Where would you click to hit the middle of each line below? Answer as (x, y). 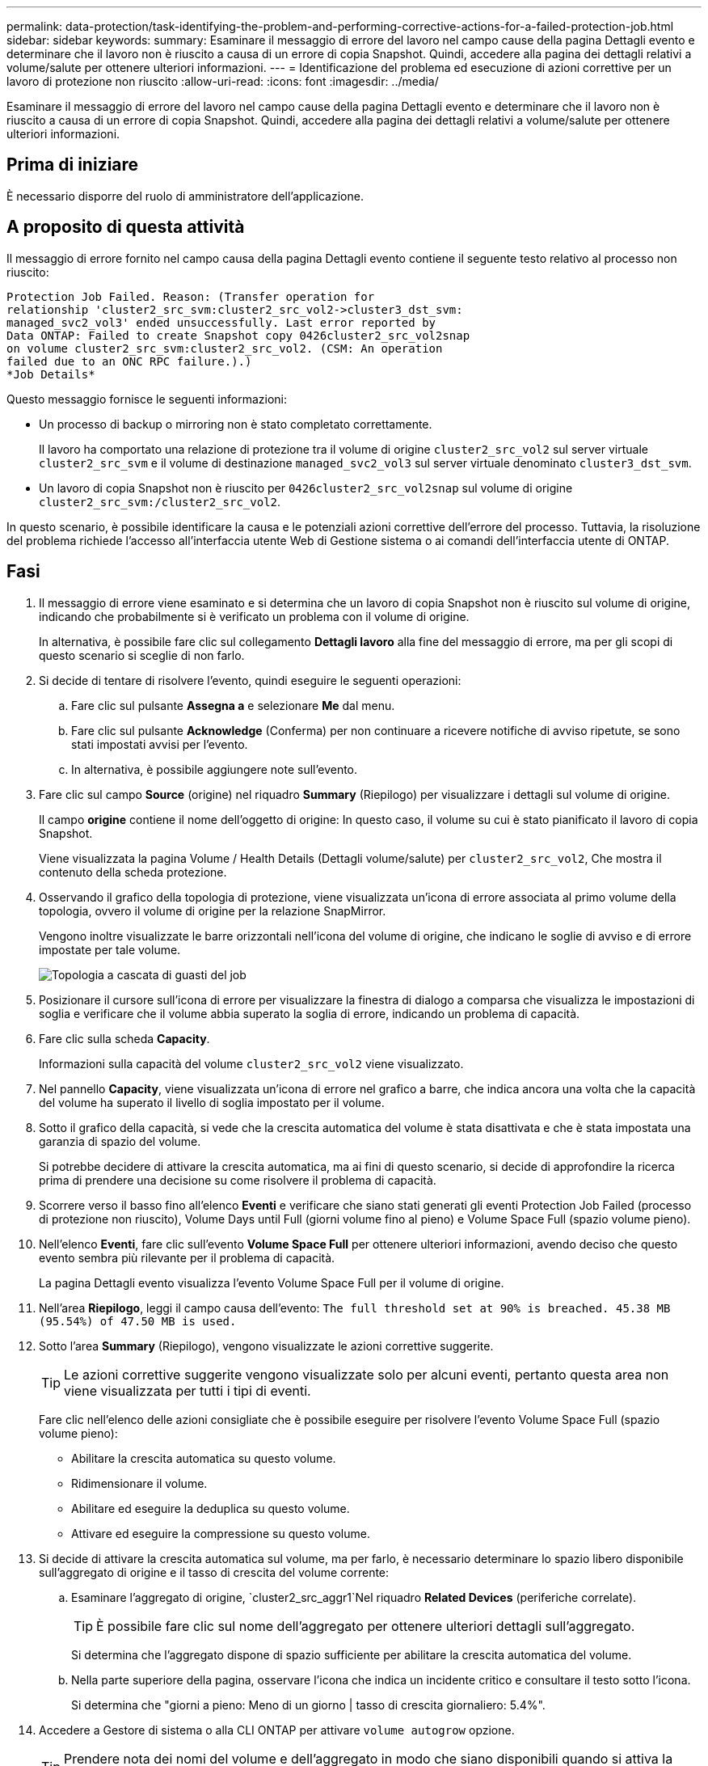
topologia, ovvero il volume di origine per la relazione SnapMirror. (213, 910)
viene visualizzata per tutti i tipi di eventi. (188, 1390)
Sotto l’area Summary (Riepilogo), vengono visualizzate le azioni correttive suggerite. (266, 1346)
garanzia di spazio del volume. (120, 1141)
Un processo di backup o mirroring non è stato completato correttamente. (236, 424)
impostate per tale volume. (110, 949)
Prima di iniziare (73, 165)
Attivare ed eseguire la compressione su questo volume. (221, 1533)
